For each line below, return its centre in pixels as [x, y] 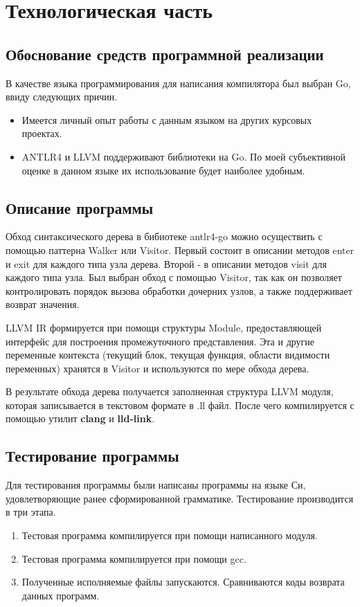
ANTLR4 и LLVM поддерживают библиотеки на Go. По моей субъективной [184, 156]
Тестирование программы [92, 456]
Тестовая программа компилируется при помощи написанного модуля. [170, 535]
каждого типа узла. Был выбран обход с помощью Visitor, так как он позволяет [174, 277]
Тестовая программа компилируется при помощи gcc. [134, 558]
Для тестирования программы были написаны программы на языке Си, [156, 485]
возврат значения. [43, 304]
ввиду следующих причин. [62, 97]
